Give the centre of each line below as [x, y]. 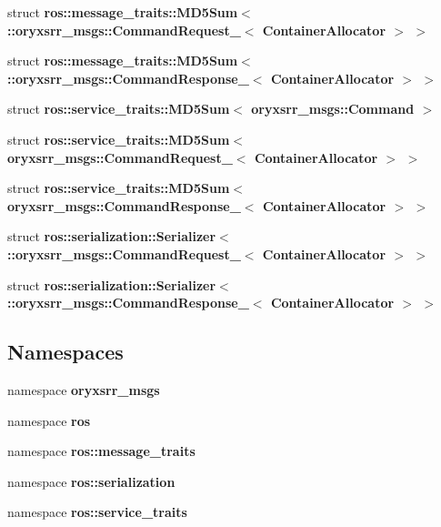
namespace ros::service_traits [97, 512]
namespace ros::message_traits [101, 451]
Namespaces [65, 352]
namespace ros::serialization [91, 481]
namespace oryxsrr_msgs [84, 389]
